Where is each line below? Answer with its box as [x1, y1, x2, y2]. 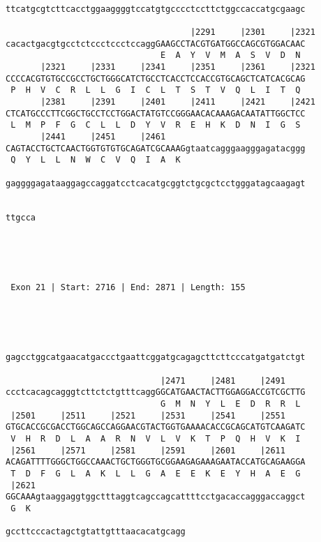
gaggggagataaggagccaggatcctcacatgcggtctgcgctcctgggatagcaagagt [6, 178, 306, 188]
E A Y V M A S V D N [160, 50, 301, 61]
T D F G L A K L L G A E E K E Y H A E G [10, 468, 301, 479]
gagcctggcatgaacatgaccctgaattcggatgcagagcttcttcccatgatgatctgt [6, 352, 306, 363]
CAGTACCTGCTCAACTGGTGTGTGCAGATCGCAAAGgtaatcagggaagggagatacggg [6, 143, 306, 153]
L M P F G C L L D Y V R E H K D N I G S [10, 120, 301, 130]
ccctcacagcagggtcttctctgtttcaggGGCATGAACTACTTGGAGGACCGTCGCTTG [6, 387, 306, 398]
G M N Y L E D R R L [160, 398, 301, 409]
